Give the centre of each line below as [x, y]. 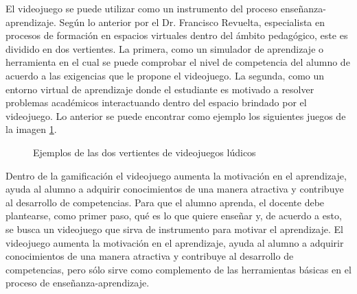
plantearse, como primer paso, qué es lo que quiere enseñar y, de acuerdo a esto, [174, 216]
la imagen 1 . [31, 129]
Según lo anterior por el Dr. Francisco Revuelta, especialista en [192, 22]
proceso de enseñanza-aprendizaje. [78, 283]
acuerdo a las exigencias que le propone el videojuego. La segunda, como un [165, 75]
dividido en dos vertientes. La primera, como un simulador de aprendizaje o [165, 48]
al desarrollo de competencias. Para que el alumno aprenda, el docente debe [165, 202]
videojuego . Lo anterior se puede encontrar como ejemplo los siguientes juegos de [176, 115]
